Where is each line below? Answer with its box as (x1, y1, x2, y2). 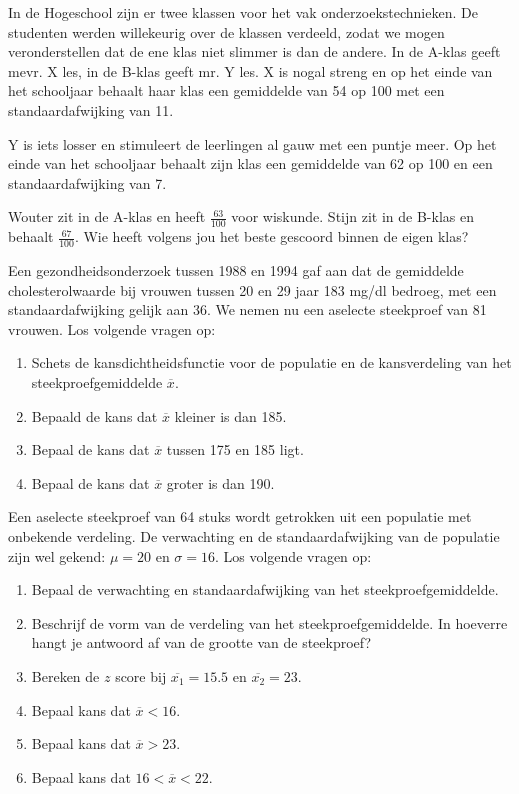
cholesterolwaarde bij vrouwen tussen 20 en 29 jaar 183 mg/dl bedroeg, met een (8, 279, 497, 300)
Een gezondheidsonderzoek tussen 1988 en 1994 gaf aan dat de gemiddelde (8, 260, 464, 280)
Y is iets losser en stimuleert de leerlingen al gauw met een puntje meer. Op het (8, 133, 497, 154)
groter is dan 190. (166, 472, 275, 493)
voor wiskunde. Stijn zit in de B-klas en (231, 206, 474, 227)
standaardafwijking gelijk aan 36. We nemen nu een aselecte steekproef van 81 (8, 299, 487, 320)
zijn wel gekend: (8, 545, 106, 566)
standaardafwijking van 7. (8, 172, 167, 193)
